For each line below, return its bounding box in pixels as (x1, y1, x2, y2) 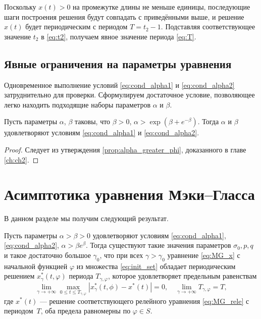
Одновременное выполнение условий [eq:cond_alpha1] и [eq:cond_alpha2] (4, 79, 235, 90)
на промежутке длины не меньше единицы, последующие (73, 2, 250, 12)
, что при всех (99, 250, 143, 260)
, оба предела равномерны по (40, 305, 131, 316)
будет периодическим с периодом (25, 21, 128, 32)
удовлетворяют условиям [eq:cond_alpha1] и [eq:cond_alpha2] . (4, 127, 199, 138)
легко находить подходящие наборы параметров (4, 99, 151, 110)
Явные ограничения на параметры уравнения (4, 56, 232, 71)
